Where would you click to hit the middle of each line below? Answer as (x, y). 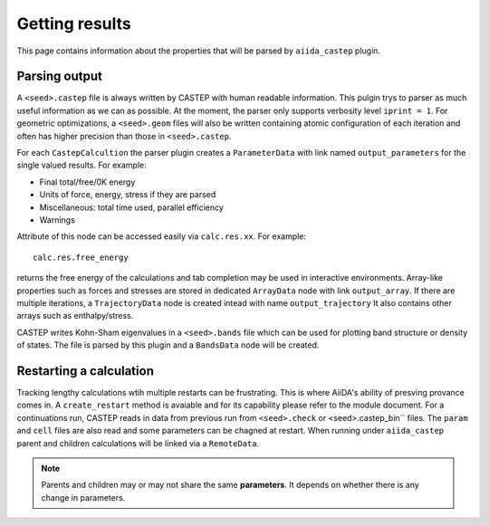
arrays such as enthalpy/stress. (75, 316)
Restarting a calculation (85, 371)
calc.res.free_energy (81, 257)
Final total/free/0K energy (87, 182)
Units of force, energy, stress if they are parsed (128, 195)
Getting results (74, 24)
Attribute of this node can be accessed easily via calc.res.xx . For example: (162, 236)
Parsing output (60, 77)
